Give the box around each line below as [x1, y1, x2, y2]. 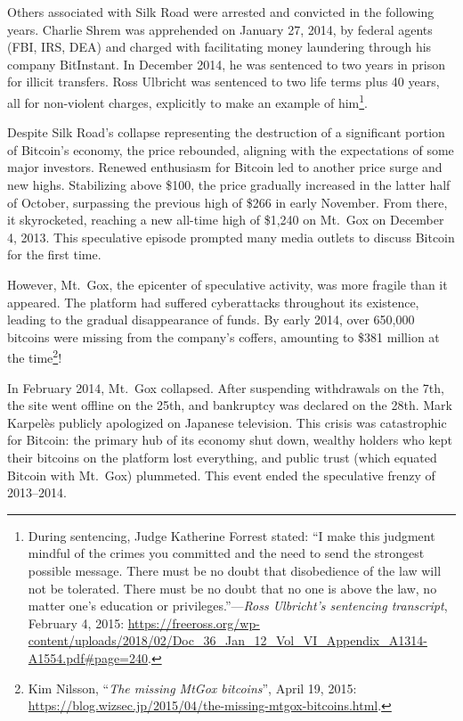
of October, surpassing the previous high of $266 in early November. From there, [7, 193, 448, 211]
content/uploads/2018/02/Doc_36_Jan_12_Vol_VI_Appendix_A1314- [28, 631, 427, 650]
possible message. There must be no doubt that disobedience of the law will [28, 561, 442, 579]
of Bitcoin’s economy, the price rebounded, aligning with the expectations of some [7, 140, 454, 159]
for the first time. [7, 245, 102, 264]
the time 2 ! [7, 346, 62, 366]
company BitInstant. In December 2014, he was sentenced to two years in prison [7, 54, 445, 73]
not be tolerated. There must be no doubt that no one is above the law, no [28, 578, 437, 597]
